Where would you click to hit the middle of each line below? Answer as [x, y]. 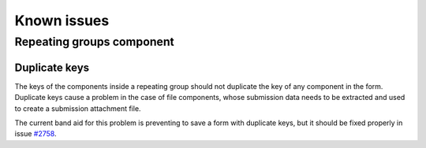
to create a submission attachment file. [78, 108]
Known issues [62, 20]
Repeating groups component [95, 42]
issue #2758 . [35, 134]
